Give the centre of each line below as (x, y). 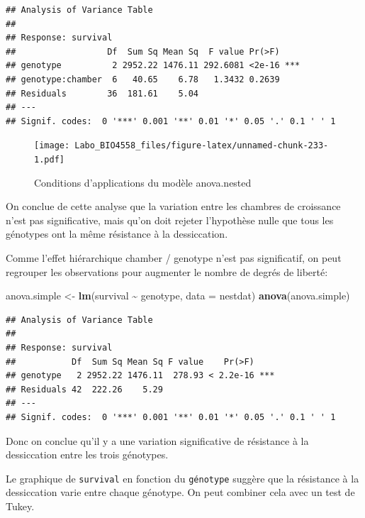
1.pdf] (49, 160)
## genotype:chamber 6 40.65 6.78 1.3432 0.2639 (143, 79)
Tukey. (20, 506)
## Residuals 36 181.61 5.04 (102, 93)
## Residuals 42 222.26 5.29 (84, 389)
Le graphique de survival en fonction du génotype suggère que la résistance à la (182, 478)
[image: (52, 146)
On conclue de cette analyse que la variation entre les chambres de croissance (173, 206)
